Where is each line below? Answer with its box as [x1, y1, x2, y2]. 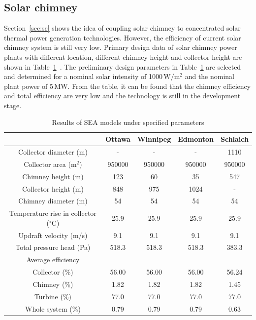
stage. [4, 100, 22, 110]
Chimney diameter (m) [18, 196, 88, 206]
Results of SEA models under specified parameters [52, 117, 204, 127]
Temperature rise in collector [9, 208, 96, 218]
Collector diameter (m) [18, 146, 88, 157]
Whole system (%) [25, 303, 81, 314]
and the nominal [185, 71, 235, 81]
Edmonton [178, 134, 214, 144]
